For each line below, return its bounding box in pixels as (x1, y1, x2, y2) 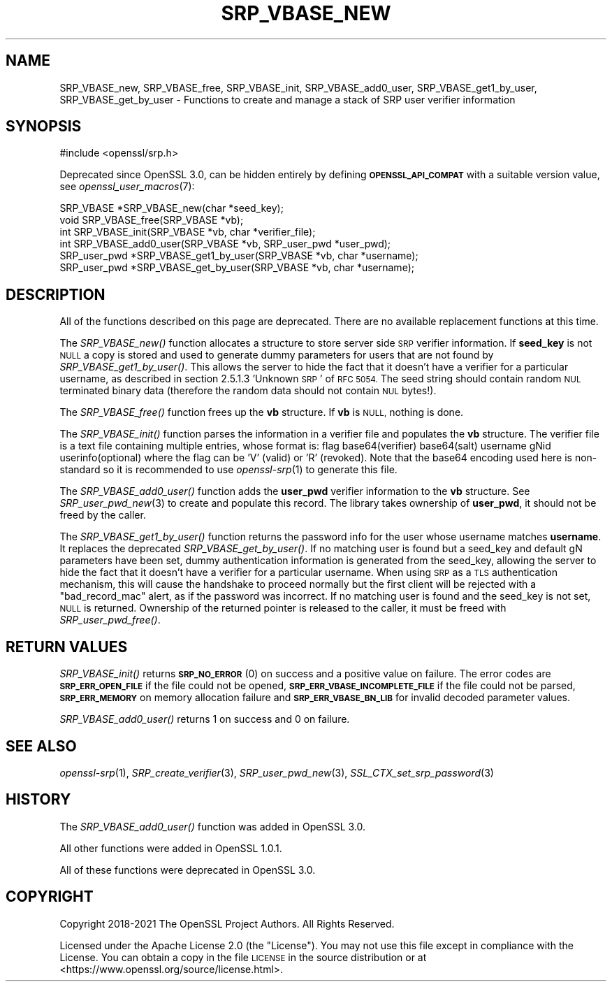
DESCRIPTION (6, 285, 105, 303)
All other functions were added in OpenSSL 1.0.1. (59, 842, 282, 854)
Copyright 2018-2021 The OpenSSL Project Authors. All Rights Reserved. (59, 917, 395, 930)
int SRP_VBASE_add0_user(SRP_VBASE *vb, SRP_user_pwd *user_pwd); (59, 238, 391, 250)
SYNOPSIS (6, 117, 82, 136)
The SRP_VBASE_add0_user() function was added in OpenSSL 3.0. (59, 820, 366, 833)
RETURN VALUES (6, 637, 128, 656)
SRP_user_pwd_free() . (59, 614, 161, 626)
